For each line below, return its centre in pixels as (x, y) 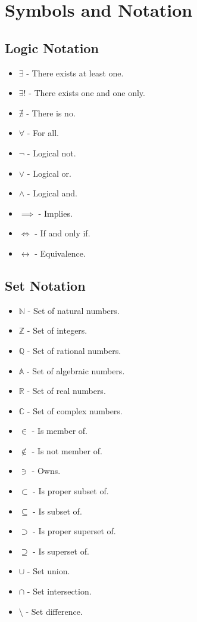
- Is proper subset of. (71, 491)
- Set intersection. (59, 591)
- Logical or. (49, 173)
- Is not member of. (67, 450)
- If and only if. (62, 233)
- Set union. (49, 571)
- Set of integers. (57, 330)
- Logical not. (51, 153)
